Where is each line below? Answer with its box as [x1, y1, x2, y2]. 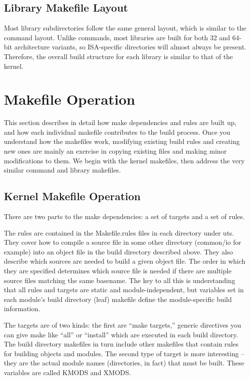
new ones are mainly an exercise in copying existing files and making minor [4, 146, 227, 156]
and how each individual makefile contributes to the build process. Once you [4, 126, 231, 137]
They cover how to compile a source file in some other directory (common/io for [4, 237, 241, 247]
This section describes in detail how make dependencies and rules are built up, [4, 117, 236, 127]
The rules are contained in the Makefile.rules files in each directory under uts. [4, 227, 234, 237]
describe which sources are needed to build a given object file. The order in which [4, 256, 246, 266]
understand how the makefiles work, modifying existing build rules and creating [4, 136, 240, 146]
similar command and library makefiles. [4, 165, 121, 175]
